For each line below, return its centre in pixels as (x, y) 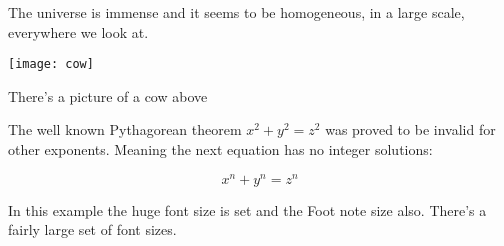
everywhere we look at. (78, 31)
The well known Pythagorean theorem (125, 129)
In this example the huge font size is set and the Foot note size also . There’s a (247, 209)
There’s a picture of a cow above (108, 95)
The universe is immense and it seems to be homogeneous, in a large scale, (236, 12)
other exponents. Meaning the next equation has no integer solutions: (220, 149)
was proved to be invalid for (410, 129)
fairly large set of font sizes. (92, 229)
